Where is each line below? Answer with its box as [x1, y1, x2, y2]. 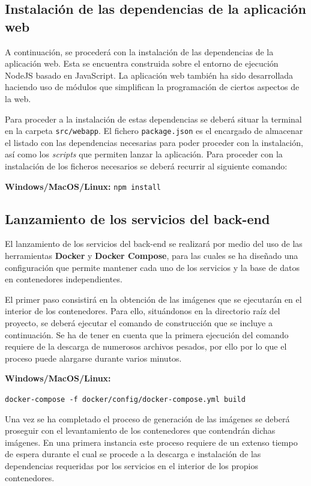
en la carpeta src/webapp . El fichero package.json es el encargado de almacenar [5, 124, 303, 137]
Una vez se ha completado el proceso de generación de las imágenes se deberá [5, 412, 290, 425]
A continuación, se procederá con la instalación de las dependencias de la [5, 45, 274, 58]
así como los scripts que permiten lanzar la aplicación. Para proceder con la [5, 148, 283, 160]
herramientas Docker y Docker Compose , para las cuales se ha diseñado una [5, 249, 298, 262]
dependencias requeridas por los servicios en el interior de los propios [5, 460, 258, 472]
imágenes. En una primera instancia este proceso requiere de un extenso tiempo [5, 436, 298, 448]
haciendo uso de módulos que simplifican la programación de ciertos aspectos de [5, 80, 300, 93]
